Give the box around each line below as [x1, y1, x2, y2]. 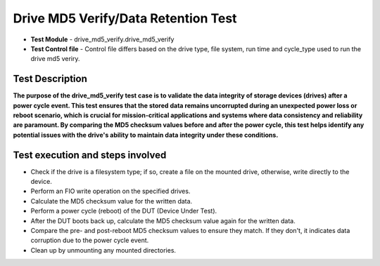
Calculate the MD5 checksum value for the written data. [30, 197, 193, 205]
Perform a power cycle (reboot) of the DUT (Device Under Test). [30, 207, 217, 215]
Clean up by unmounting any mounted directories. [30, 246, 176, 254]
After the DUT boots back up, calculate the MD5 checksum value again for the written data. [30, 216, 296, 225]
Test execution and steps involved [13, 149, 167, 161]
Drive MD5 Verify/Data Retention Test [13, 11, 237, 26]
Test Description [13, 73, 88, 85]
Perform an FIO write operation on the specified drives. [30, 187, 191, 196]
